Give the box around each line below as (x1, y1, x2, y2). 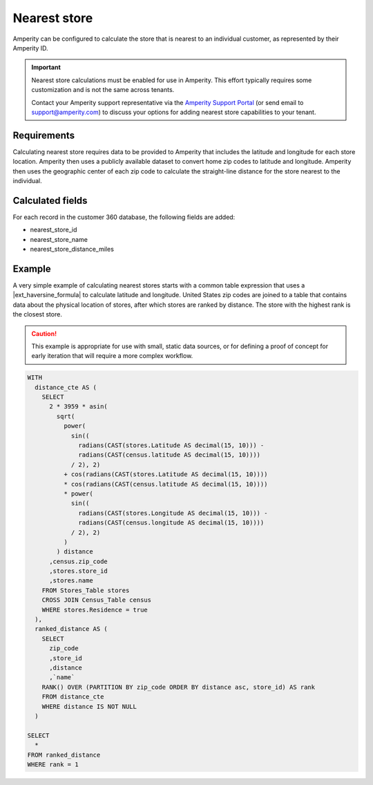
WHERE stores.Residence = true (41, 605, 148, 614)
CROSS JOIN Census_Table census (41, 596, 152, 604)
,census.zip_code (49, 557, 108, 565)
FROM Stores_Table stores (41, 586, 130, 594)
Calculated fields (12, 194, 88, 207)
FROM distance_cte (41, 693, 104, 701)
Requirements (12, 129, 75, 141)
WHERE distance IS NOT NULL (41, 702, 137, 710)
